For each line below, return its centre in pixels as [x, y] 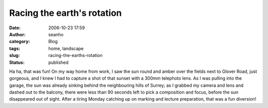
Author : [17, 34]
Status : [17, 62]
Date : [15, 28]
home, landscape [66, 48]
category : [20, 42]
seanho [56, 34]
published [59, 62]
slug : [14, 55]
